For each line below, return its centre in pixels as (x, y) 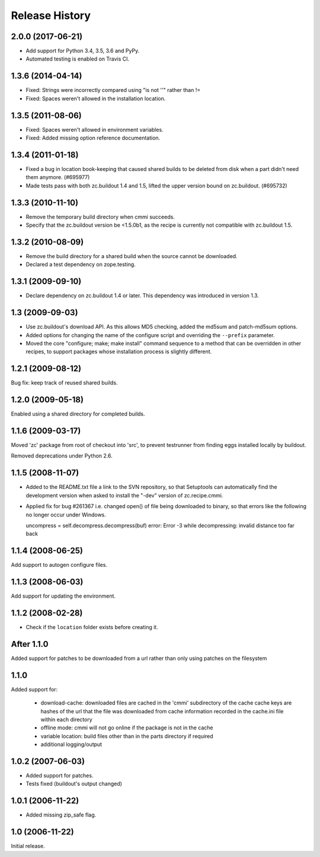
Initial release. (28, 846)
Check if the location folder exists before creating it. (92, 627)
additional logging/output (71, 744)
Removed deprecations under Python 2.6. (62, 456)
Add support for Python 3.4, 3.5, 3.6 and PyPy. (83, 51)
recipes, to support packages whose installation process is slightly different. (119, 352)
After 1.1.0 (30, 644)
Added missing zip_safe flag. (61, 815)
